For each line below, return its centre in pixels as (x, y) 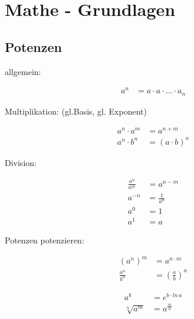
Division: (21, 162)
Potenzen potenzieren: (45, 240)
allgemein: (23, 71)
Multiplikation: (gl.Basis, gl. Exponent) (76, 111)
